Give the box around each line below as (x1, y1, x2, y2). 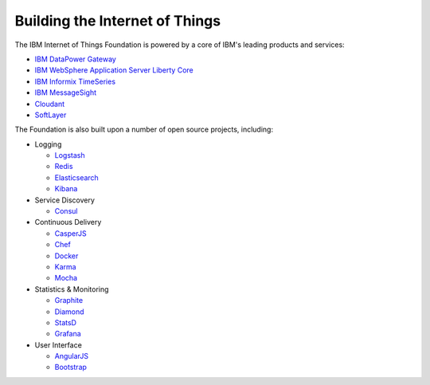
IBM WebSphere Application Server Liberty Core (34, 65, 194, 75)
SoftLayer (34, 110, 67, 120)
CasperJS (54, 228, 87, 238)
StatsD (54, 317, 77, 327)
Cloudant (34, 99, 65, 108)
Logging (34, 139, 62, 149)
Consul (54, 206, 78, 216)
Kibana (54, 184, 78, 194)
